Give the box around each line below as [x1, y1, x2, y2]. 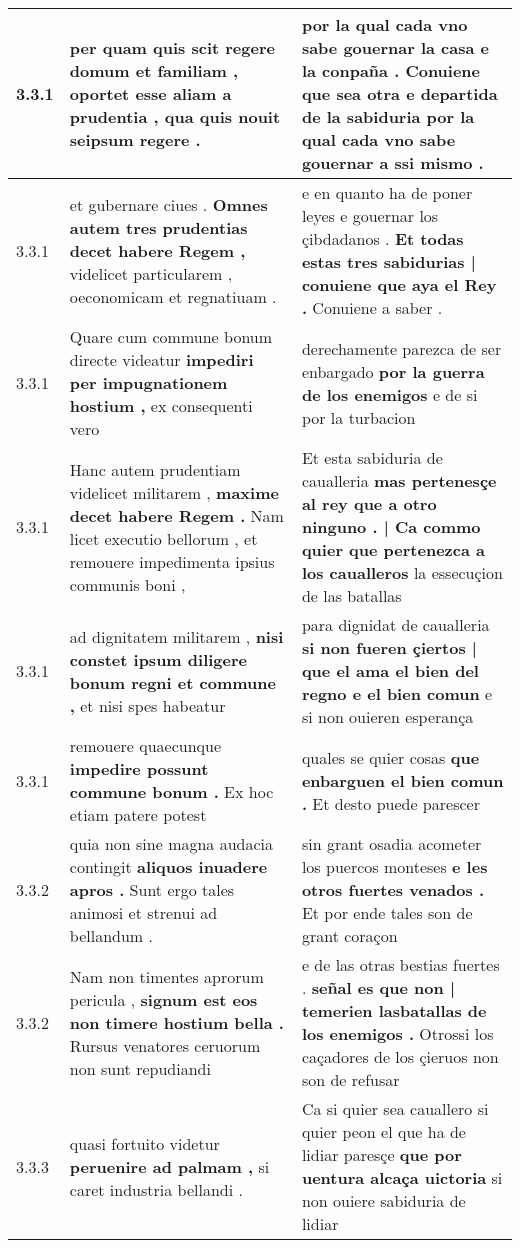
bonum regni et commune [69, 670, 276, 694]
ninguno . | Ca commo [301, 515, 481, 538]
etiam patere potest [69, 803, 207, 826]
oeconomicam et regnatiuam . [69, 284, 277, 308]
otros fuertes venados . [301, 878, 484, 901]
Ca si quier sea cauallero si [301, 1097, 489, 1120]
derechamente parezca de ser [301, 336, 502, 360]
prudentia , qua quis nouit [69, 105, 281, 128]
